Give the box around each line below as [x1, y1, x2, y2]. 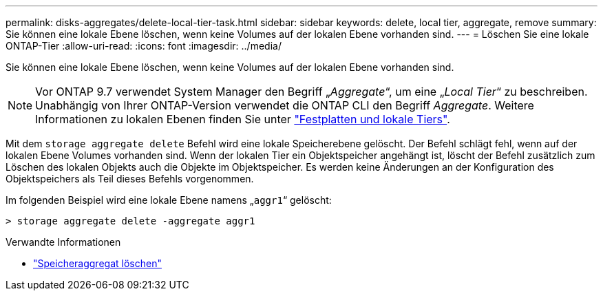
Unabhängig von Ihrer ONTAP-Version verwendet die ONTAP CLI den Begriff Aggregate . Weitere [35, 98, 534, 112]
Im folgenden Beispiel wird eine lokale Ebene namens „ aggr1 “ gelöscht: [6, 194, 332, 206]
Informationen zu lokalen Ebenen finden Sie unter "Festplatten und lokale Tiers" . [35, 112, 450, 126]
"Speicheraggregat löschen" [33, 257, 162, 269]
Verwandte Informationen [6, 236, 121, 248]
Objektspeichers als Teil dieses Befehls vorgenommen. [6, 173, 254, 184]
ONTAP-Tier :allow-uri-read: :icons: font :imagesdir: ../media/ [6, 40, 282, 52]
